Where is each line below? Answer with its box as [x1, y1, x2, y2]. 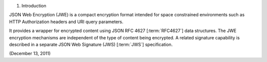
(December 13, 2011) [9, 51, 51, 57]
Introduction [21, 3, 46, 8]
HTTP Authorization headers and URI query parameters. [9, 19, 124, 25]
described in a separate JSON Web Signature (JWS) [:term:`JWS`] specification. [9, 41, 173, 47]
